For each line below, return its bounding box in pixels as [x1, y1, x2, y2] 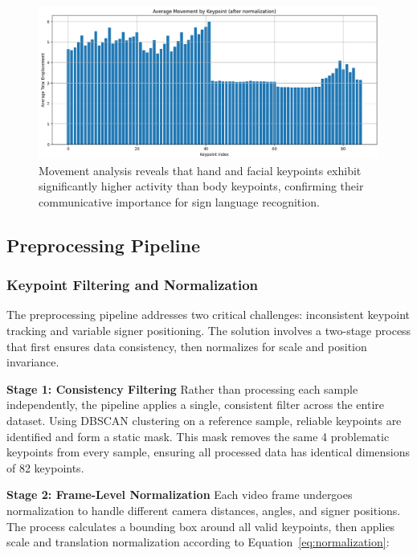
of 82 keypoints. [6, 459, 84, 476]
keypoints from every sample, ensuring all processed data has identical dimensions [6, 444, 411, 460]
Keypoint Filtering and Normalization [6, 275, 259, 295]
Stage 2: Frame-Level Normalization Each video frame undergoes [6, 486, 353, 503]
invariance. [6, 354, 59, 370]
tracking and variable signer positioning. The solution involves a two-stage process [6, 322, 411, 339]
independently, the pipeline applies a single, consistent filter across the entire [6, 396, 384, 413]
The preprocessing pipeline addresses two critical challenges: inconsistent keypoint [6, 306, 411, 323]
